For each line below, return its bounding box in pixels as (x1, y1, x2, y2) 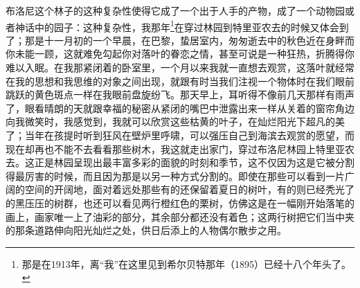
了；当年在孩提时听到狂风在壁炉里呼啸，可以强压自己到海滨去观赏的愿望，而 (6, 128, 354, 142)
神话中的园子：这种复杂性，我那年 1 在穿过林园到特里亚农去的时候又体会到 (15, 17, 349, 34)
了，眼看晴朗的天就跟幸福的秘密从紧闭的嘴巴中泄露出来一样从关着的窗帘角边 (6, 100, 354, 115)
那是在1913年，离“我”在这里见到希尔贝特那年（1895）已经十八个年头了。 (21, 256, 352, 271)
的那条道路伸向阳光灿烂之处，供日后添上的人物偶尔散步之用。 (6, 223, 287, 237)
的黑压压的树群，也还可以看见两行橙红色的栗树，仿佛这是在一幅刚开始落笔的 (6, 195, 354, 210)
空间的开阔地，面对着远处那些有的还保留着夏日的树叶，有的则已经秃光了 (24, 182, 354, 197)
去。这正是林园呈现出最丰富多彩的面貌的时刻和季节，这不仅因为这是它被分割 (6, 155, 354, 170)
